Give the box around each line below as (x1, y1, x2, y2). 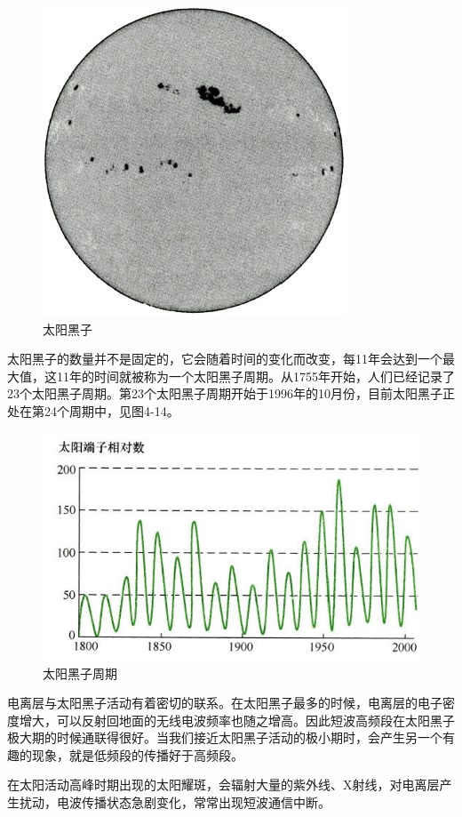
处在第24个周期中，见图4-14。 (7, 401, 179, 420)
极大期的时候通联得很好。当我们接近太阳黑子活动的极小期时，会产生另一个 (7, 728, 442, 747)
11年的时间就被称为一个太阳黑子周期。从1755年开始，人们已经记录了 (56, 366, 455, 385)
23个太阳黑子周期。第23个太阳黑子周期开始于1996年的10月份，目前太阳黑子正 (7, 384, 455, 403)
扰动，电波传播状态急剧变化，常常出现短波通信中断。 (19, 793, 331, 812)
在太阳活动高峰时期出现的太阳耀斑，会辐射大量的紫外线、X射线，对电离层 (7, 775, 440, 794)
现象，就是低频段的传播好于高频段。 (31, 745, 243, 764)
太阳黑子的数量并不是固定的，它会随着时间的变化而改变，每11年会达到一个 (7, 349, 442, 368)
